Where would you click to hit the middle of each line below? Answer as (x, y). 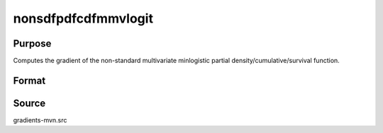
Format (29, 80)
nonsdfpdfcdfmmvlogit (83, 18)
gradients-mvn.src (40, 120)
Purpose (32, 44)
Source (29, 103)
